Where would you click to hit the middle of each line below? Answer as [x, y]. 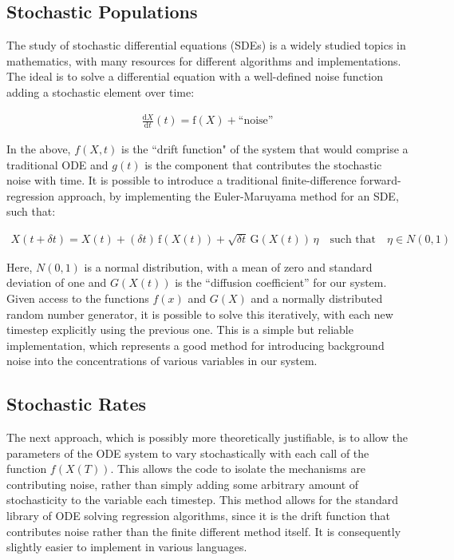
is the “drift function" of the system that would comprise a [265, 148]
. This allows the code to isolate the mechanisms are [238, 469]
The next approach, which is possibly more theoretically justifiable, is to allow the [207, 437]
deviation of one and [57, 282]
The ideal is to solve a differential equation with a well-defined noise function [195, 76]
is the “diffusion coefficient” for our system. [281, 282]
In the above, [39, 148]
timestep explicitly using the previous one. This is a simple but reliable [180, 330]
